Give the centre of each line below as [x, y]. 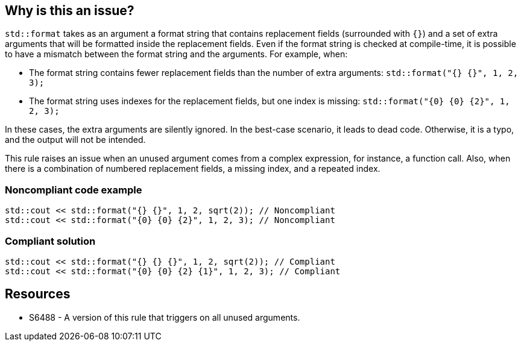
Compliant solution [50, 241]
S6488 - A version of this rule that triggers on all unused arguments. [165, 317]
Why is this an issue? [70, 11]
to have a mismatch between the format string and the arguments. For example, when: [176, 54]
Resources [38, 294]
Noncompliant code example [74, 190]
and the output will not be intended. [75, 140]
